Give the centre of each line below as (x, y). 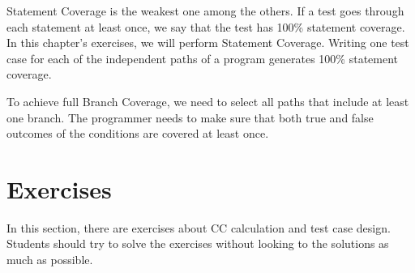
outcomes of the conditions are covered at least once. (138, 133)
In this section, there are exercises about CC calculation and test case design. (199, 227)
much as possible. (50, 260)
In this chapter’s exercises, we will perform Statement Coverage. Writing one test (208, 43)
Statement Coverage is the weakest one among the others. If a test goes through (205, 11)
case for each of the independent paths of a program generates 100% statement (203, 58)
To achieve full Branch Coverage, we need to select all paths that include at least (208, 101)
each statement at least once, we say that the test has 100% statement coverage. (206, 26)
